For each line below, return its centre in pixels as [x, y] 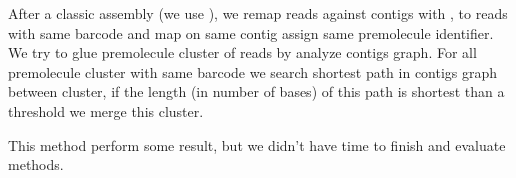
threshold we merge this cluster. [106, 110]
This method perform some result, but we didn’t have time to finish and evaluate [257, 144]
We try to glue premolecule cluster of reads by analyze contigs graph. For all [242, 52]
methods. [36, 164]
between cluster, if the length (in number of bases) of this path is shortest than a [256, 91]
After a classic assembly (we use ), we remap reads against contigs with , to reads [258, 13]
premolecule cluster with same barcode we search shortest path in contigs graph [253, 71]
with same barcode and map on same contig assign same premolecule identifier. [251, 32]
